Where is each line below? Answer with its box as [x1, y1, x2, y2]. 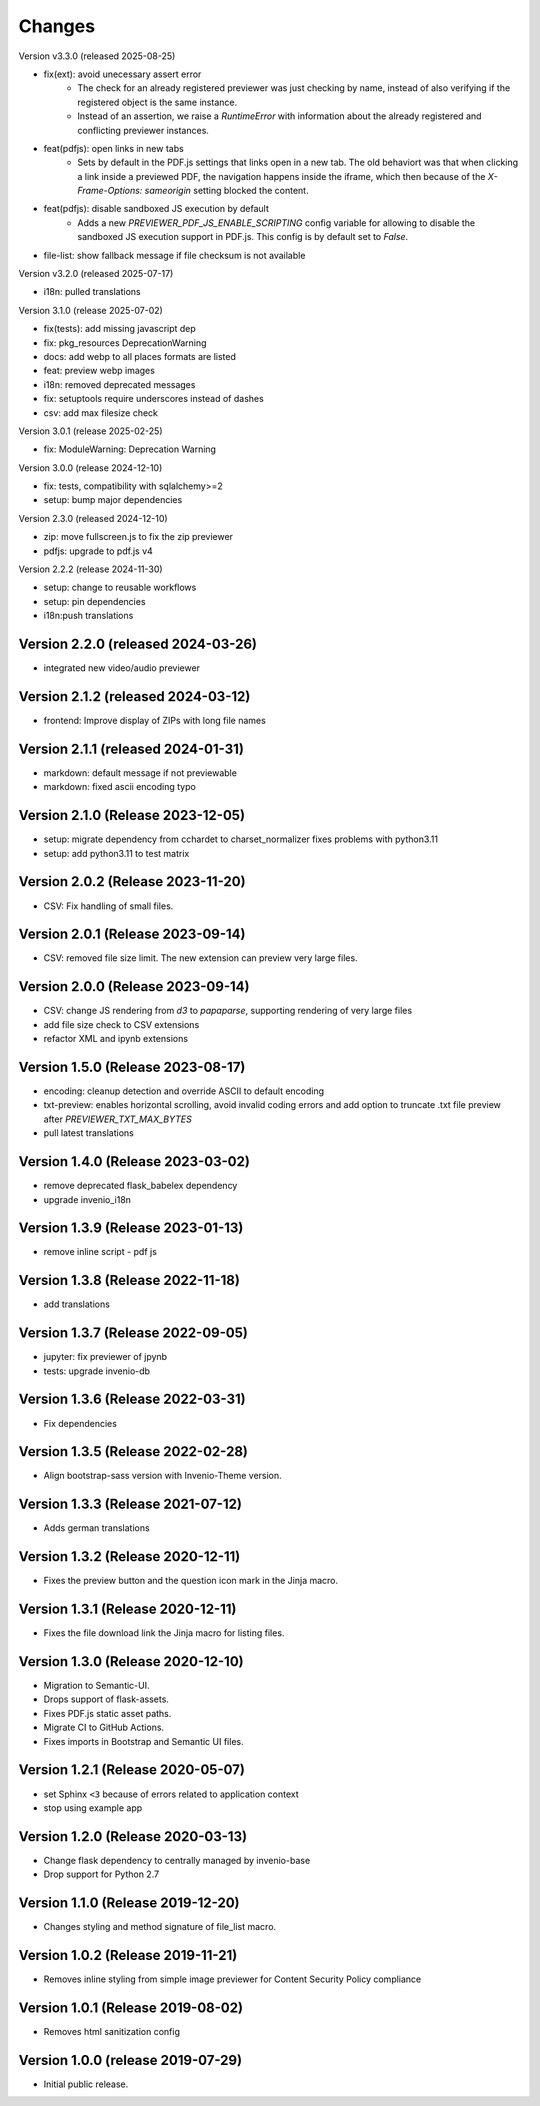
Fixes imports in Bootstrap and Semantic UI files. [43, 1735, 244, 1747]
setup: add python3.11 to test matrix [43, 847, 190, 859]
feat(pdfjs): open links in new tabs [43, 142, 184, 154]
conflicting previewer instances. [77, 124, 210, 136]
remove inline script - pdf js [43, 1246, 157, 1258]
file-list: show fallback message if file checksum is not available [43, 249, 306, 261]
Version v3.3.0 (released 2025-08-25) [18, 50, 176, 62]
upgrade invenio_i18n [43, 1193, 132, 1205]
